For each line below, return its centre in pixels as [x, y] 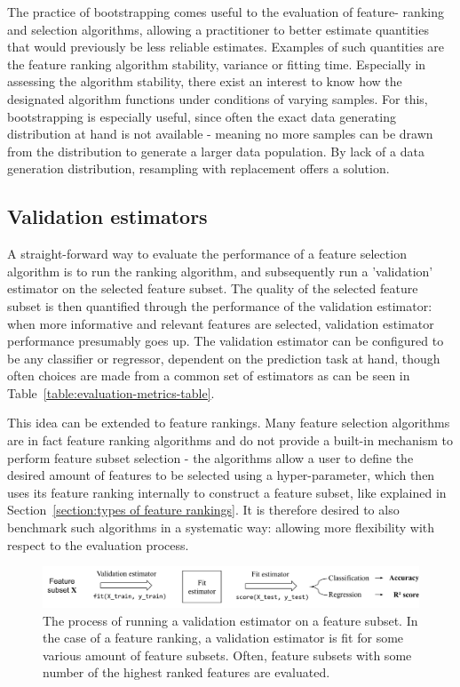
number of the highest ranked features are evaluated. [186, 672]
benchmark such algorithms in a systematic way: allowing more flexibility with [221, 527]
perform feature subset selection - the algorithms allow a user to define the [210, 457]
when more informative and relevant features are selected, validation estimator [221, 323]
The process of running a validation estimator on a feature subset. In [230, 620]
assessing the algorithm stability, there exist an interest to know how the [205, 81]
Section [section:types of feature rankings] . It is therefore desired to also [203, 510]
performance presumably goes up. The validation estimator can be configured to [226, 341]
